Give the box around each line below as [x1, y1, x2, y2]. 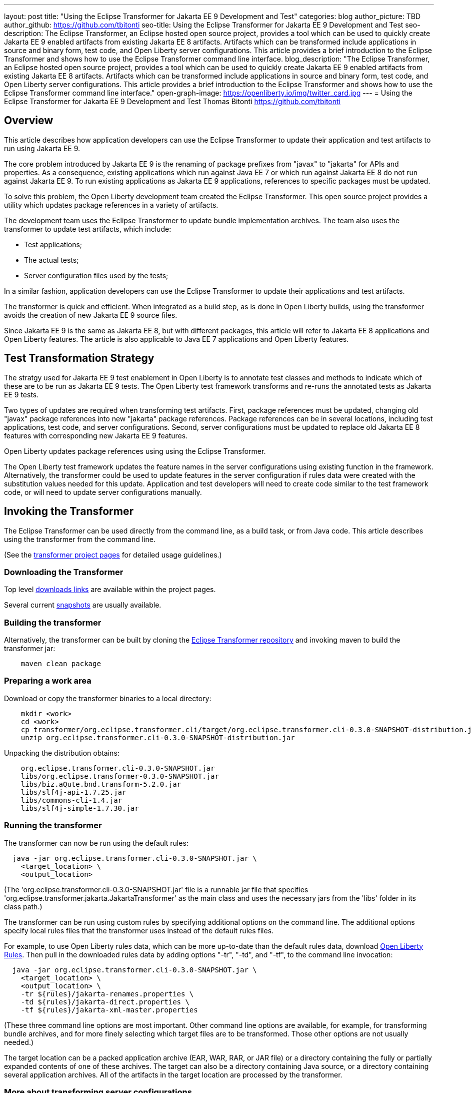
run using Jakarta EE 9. [4, 144, 80, 153]
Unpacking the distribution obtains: [4, 748, 119, 757]
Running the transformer [4, 820, 102, 831]
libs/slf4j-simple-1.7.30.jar [20, 804, 139, 812]
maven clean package [20, 660, 101, 668]
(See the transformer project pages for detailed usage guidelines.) [4, 550, 222, 559]
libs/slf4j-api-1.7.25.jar [20, 788, 126, 796]
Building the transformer [4, 617, 101, 628]
